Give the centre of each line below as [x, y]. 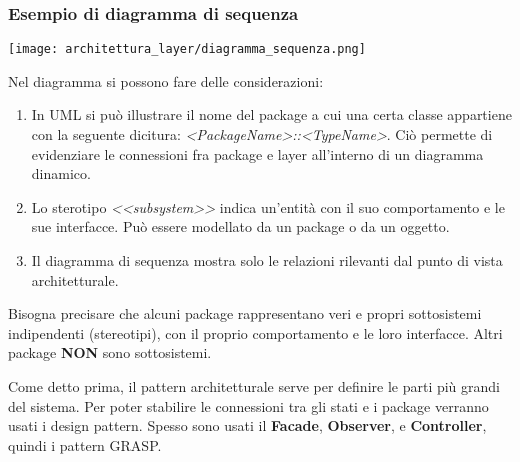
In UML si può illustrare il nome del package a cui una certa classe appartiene [271, 114]
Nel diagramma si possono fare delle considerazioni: [166, 80]
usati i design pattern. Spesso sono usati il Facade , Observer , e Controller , [247, 425]
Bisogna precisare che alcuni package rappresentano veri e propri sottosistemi [245, 313]
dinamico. [61, 173]
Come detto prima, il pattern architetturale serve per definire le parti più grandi [254, 386]
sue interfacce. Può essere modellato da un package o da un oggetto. [240, 226]
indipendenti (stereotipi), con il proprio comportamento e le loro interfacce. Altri [255, 332]
